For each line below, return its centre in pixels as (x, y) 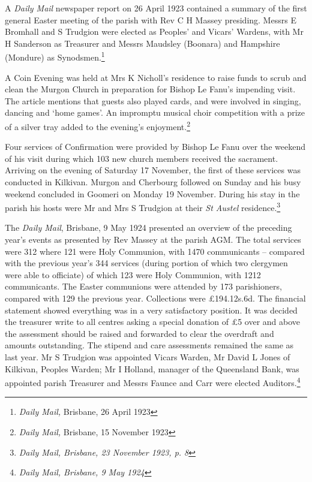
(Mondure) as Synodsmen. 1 (55, 56)
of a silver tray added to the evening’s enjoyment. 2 (98, 126)
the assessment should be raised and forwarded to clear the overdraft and (139, 333)
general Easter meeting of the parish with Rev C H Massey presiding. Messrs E (151, 19)
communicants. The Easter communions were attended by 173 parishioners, (143, 286)
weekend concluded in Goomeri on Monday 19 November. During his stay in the (152, 193)
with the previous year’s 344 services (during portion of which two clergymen (146, 263)
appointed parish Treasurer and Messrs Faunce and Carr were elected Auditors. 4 (153, 382)
